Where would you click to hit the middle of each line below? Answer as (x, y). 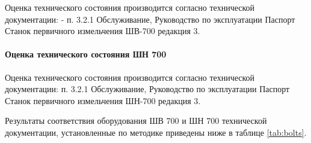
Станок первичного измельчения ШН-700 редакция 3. (103, 100)
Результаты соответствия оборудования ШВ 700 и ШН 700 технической (136, 121)
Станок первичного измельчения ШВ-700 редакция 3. (103, 31)
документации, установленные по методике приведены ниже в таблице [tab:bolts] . (156, 132)
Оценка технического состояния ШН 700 (86, 54)
